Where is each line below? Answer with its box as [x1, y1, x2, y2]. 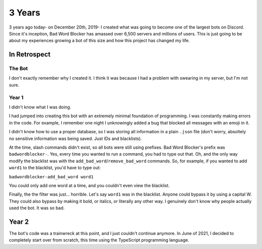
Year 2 [9, 218, 29, 226]
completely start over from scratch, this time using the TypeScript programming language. [9, 237, 189, 243]
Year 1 [9, 94, 24, 101]
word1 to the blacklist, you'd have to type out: [9, 165, 101, 171]
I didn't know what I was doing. [9, 104, 71, 110]
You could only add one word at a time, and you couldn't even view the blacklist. [9, 182, 170, 188]
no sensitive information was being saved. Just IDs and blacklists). [9, 136, 142, 141]
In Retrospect [9, 50, 51, 59]
